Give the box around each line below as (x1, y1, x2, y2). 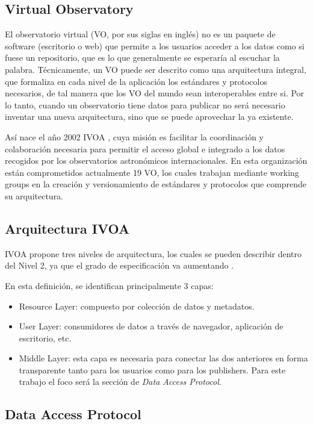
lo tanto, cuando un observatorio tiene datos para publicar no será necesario (5, 98, 285, 111)
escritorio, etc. (19, 331, 72, 344)
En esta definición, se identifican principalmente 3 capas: (5, 279, 214, 291)
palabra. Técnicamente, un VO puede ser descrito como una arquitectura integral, (5, 63, 306, 75)
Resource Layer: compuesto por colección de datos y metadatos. (19, 299, 255, 312)
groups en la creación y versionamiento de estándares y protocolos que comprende (5, 178, 307, 190)
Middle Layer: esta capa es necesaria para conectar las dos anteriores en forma (19, 352, 308, 364)
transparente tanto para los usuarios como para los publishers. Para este (19, 363, 286, 376)
